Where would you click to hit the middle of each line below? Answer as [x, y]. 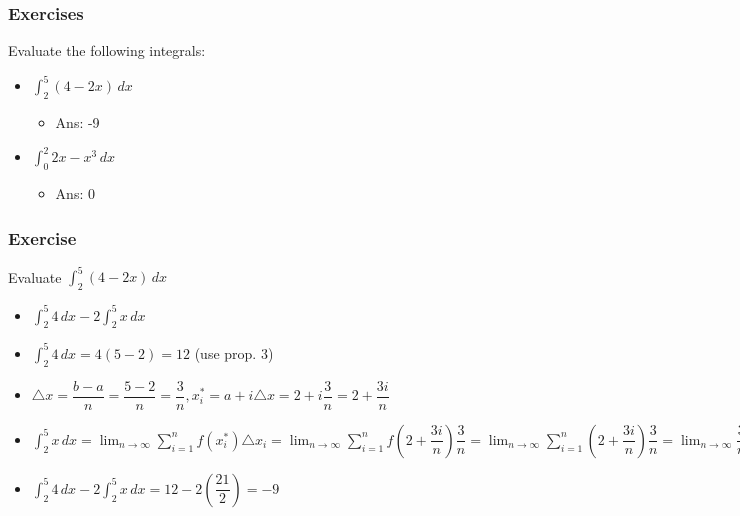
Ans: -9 [77, 122]
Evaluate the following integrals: [107, 50]
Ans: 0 [75, 193]
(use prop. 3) [234, 352]
